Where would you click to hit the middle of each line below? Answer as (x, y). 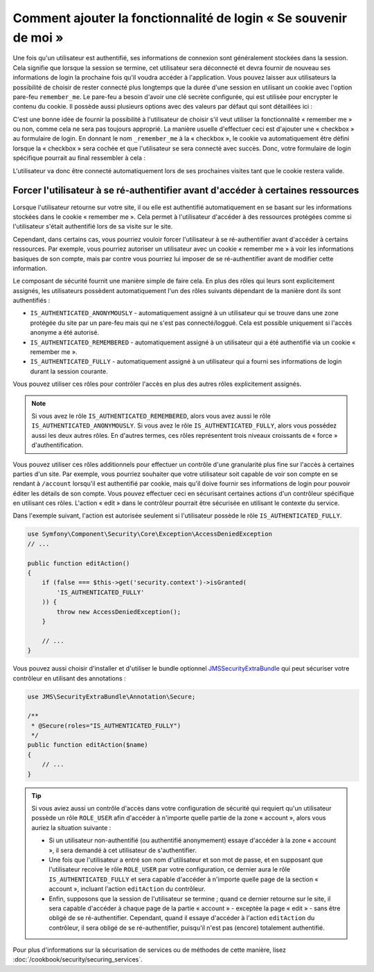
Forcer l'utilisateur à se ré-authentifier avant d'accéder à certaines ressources (186, 191)
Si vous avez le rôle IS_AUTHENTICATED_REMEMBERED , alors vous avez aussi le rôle (151, 416)
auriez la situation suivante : (71, 827)
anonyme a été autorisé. (65, 333)
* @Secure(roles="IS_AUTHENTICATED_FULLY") (106, 725)
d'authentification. (57, 445)
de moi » (38, 37)
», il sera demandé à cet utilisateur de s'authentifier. (123, 850)
